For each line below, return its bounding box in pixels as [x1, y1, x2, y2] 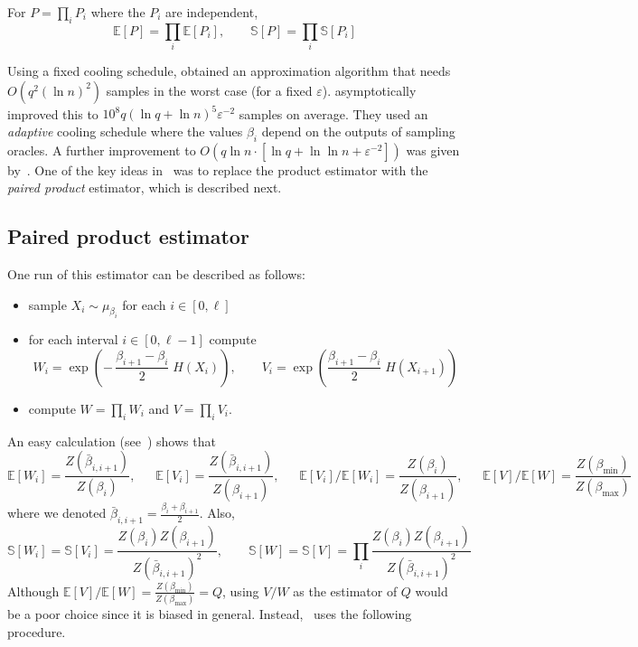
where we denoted [7, 503, 107, 522]
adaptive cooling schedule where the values [7, 121, 243, 140]
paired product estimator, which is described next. [7, 178, 282, 197]
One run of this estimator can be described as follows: [7, 265, 305, 283]
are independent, [165, 3, 258, 21]
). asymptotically [322, 80, 417, 99]
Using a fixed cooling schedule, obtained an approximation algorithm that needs [7, 61, 451, 80]
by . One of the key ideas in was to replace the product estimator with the [7, 160, 428, 179]
